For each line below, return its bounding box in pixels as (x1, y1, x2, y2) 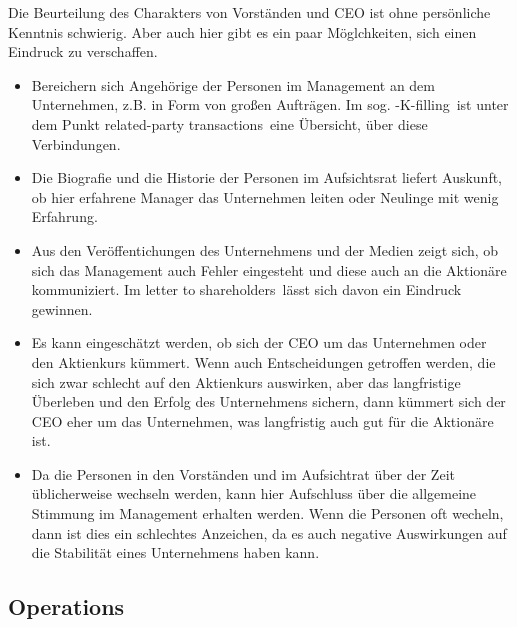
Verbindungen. (31, 133, 121, 154)
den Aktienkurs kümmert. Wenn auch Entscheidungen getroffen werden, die (31, 351, 496, 372)
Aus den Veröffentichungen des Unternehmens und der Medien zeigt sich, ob (31, 239, 499, 260)
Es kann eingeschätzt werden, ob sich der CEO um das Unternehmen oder (31, 332, 487, 353)
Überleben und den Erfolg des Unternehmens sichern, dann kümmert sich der (31, 391, 506, 412)
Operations (8, 591, 125, 622)
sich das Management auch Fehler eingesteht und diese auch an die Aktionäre (31, 259, 507, 280)
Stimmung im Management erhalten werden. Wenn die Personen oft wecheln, (31, 503, 504, 524)
